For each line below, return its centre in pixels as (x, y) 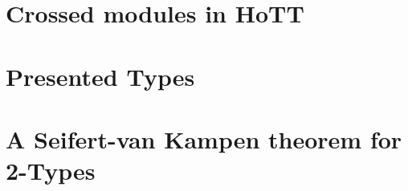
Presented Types (100, 76)
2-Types (51, 171)
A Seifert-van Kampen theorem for (204, 138)
